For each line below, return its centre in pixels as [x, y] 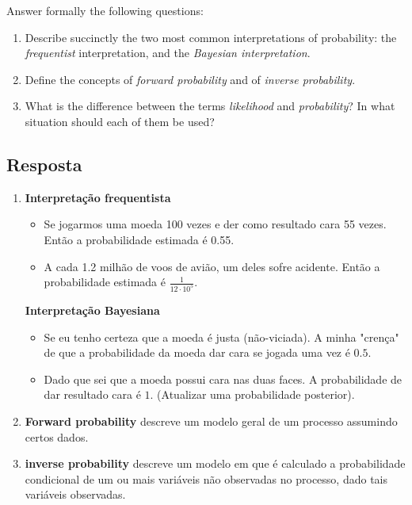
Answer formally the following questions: [105, 10]
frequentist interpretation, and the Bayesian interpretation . [168, 53]
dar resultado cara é [92, 394]
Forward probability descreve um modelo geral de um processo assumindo [211, 421]
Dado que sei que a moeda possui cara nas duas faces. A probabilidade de [223, 379]
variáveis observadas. [75, 494]
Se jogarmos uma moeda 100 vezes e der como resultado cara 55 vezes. [215, 224]
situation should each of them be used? [120, 121]
